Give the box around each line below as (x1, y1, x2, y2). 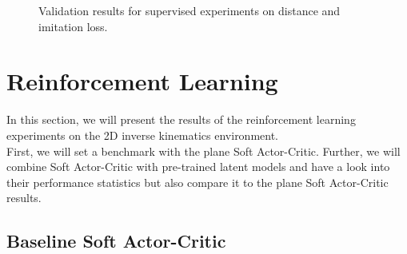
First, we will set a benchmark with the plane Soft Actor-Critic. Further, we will (6, 142, 401, 159)
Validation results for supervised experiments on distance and (38, 2, 341, 18)
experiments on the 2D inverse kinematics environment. (6, 126, 279, 143)
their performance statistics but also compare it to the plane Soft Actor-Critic (6, 173, 389, 190)
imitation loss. (38, 18, 108, 34)
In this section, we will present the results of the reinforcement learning (6, 111, 356, 128)
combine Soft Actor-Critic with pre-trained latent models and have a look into (6, 158, 390, 175)
